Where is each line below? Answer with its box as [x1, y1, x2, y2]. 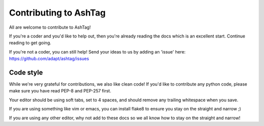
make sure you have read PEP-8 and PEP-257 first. [9, 88, 111, 94]
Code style [9, 68, 43, 76]
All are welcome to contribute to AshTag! [9, 24, 91, 30]
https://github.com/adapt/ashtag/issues [9, 56, 89, 62]
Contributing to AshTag [9, 7, 106, 18]
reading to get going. [9, 40, 51, 46]
